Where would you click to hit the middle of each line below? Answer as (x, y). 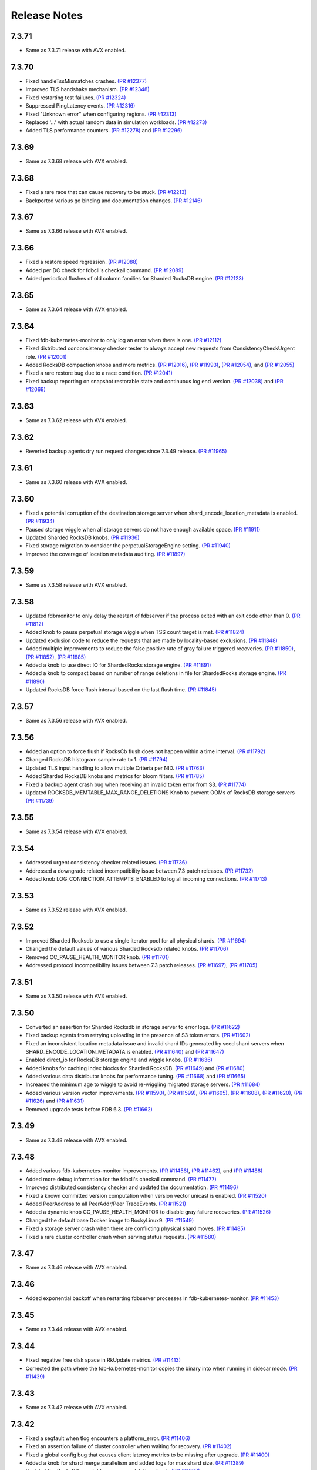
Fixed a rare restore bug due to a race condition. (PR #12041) (99, 373)
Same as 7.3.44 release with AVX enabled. (77, 1329)
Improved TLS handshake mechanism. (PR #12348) (87, 89)
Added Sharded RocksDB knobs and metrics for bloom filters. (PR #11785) (115, 776)
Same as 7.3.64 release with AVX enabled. (76, 309)
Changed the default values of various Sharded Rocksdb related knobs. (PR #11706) (127, 949)
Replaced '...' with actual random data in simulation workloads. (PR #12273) (116, 122)
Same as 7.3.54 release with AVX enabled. (76, 831)
